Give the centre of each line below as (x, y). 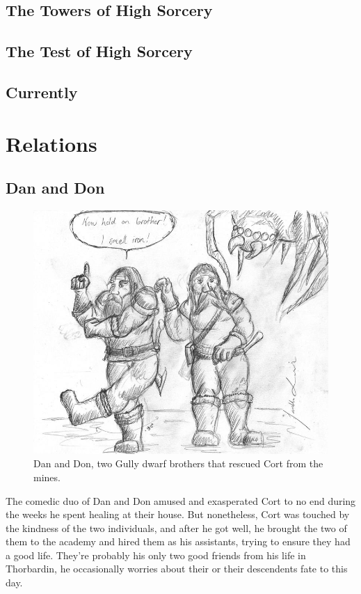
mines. (47, 477)
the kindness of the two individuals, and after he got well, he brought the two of (176, 527)
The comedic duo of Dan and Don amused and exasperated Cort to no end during (181, 500)
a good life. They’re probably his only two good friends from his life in (156, 555)
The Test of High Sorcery (99, 51)
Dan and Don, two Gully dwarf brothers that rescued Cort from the (178, 463)
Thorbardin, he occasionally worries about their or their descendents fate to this (177, 569)
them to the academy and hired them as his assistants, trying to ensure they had (178, 541)
